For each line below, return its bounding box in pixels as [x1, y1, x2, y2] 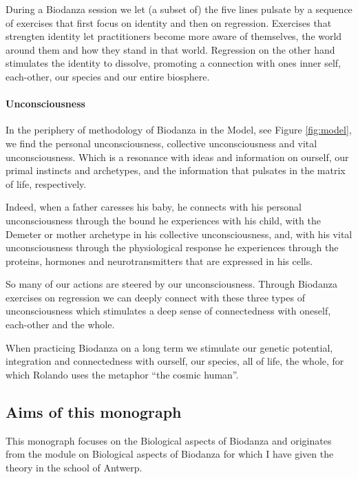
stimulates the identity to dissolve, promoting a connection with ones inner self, [6, 56, 341, 70]
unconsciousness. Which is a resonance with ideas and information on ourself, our [6, 149, 349, 164]
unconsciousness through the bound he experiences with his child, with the [6, 213, 321, 227]
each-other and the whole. [6, 317, 115, 332]
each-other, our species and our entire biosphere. [6, 69, 210, 83]
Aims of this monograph [6, 401, 182, 422]
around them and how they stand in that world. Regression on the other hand [6, 42, 335, 56]
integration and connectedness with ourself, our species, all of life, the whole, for [6, 354, 344, 368]
